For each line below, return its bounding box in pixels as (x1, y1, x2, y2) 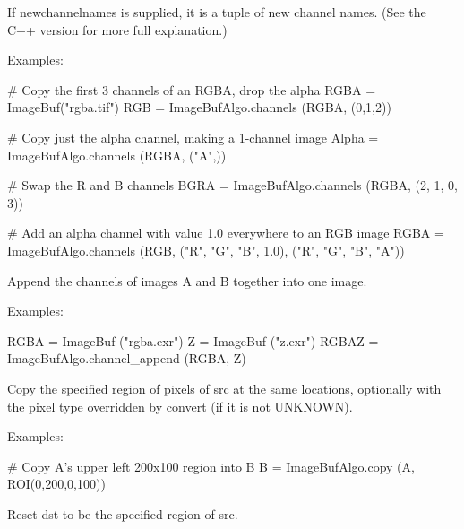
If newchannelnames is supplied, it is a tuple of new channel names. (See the (7, 3, 426, 21)
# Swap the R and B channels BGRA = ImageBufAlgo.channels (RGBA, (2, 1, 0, (7, 176, 458, 195)
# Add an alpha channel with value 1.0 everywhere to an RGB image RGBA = (7, 223, 444, 242)
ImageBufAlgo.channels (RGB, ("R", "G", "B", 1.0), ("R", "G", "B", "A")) (7, 240, 405, 259)
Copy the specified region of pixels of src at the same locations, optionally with (7, 378, 442, 397)
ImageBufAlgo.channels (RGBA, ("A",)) (7, 145, 227, 164)
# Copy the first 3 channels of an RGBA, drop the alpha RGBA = (7, 80, 376, 99)
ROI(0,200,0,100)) (7, 474, 106, 493)
